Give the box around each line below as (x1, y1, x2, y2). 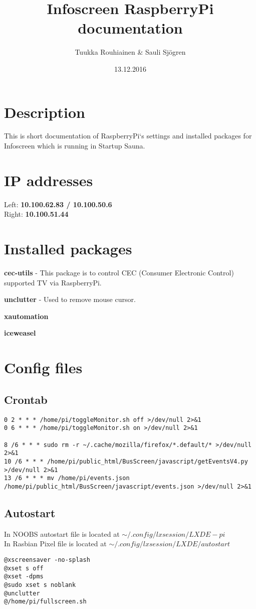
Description (4, 101, 86, 122)
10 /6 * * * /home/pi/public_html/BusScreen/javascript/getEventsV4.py (4, 458, 248, 465)
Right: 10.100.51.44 (4, 209, 69, 219)
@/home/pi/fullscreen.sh (4, 598, 87, 605)
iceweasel (4, 328, 36, 338)
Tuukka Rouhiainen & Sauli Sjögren (75, 47, 186, 57)
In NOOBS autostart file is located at (4, 528, 120, 539)
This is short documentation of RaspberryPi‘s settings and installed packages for (4, 130, 252, 141)
